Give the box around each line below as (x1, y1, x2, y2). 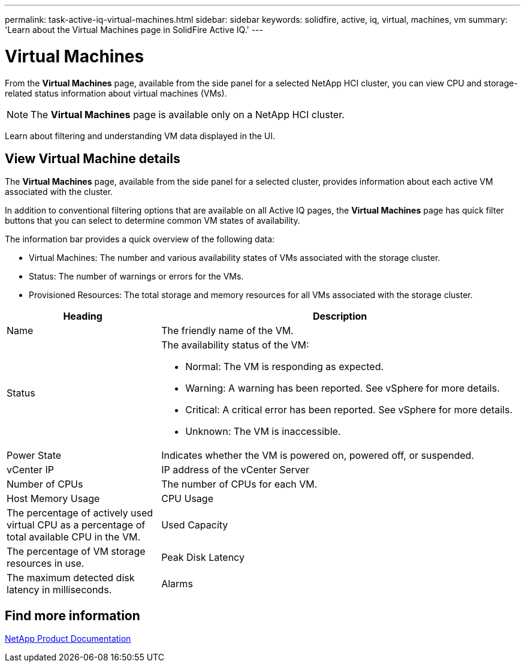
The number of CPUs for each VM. (161, 478, 318, 491)
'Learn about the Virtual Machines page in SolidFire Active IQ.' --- (5, 25, 263, 35)
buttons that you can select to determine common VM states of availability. (5, 215, 300, 226)
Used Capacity (161, 519, 228, 531)
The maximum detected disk (7, 572, 135, 584)
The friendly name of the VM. (161, 325, 294, 337)
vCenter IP (7, 464, 54, 476)
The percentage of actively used (7, 507, 153, 519)
